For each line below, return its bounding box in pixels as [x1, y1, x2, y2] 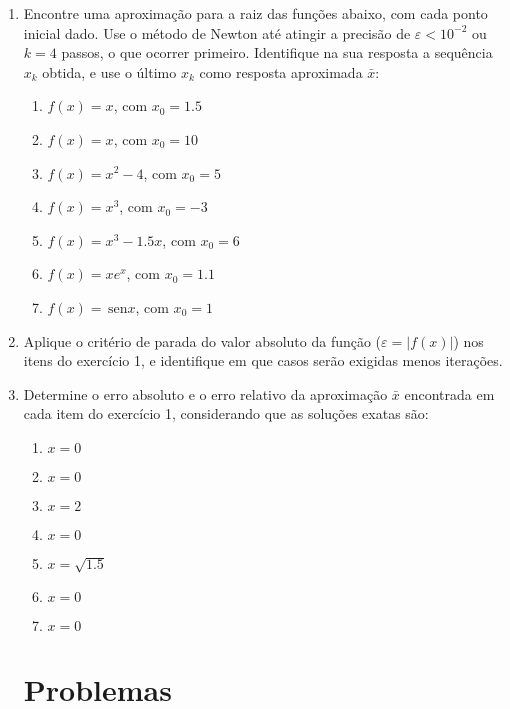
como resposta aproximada [199, 61, 363, 82]
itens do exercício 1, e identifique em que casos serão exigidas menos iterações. [23, 350, 503, 371]
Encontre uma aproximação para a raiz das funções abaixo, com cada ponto [23, 3, 488, 23]
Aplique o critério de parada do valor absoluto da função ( [23, 330, 382, 351]
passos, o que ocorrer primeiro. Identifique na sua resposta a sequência [61, 42, 493, 63]
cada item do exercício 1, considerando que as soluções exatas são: [23, 403, 429, 424]
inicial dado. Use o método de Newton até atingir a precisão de [23, 22, 411, 43]
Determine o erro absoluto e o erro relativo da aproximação [23, 383, 388, 404]
